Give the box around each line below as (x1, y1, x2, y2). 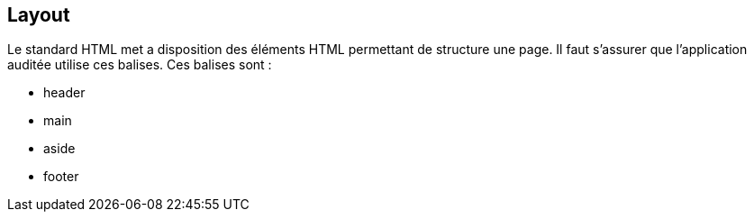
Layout (7, 4, 70, 26)
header (43, 85, 86, 101)
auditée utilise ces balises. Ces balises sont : (7, 57, 272, 73)
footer (43, 169, 79, 185)
